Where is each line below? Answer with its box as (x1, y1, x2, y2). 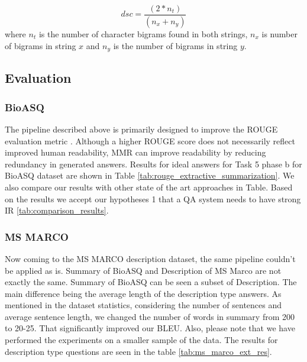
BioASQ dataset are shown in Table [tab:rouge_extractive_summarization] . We (5, 169, 295, 182)
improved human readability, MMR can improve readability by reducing (5, 146, 266, 159)
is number (261, 27, 298, 40)
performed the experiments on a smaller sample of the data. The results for (5, 334, 278, 346)
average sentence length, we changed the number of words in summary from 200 (5, 310, 295, 322)
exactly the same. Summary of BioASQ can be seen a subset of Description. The (5, 276, 297, 288)
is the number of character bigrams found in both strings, (38, 27, 248, 40)
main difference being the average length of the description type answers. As (5, 287, 282, 299)
